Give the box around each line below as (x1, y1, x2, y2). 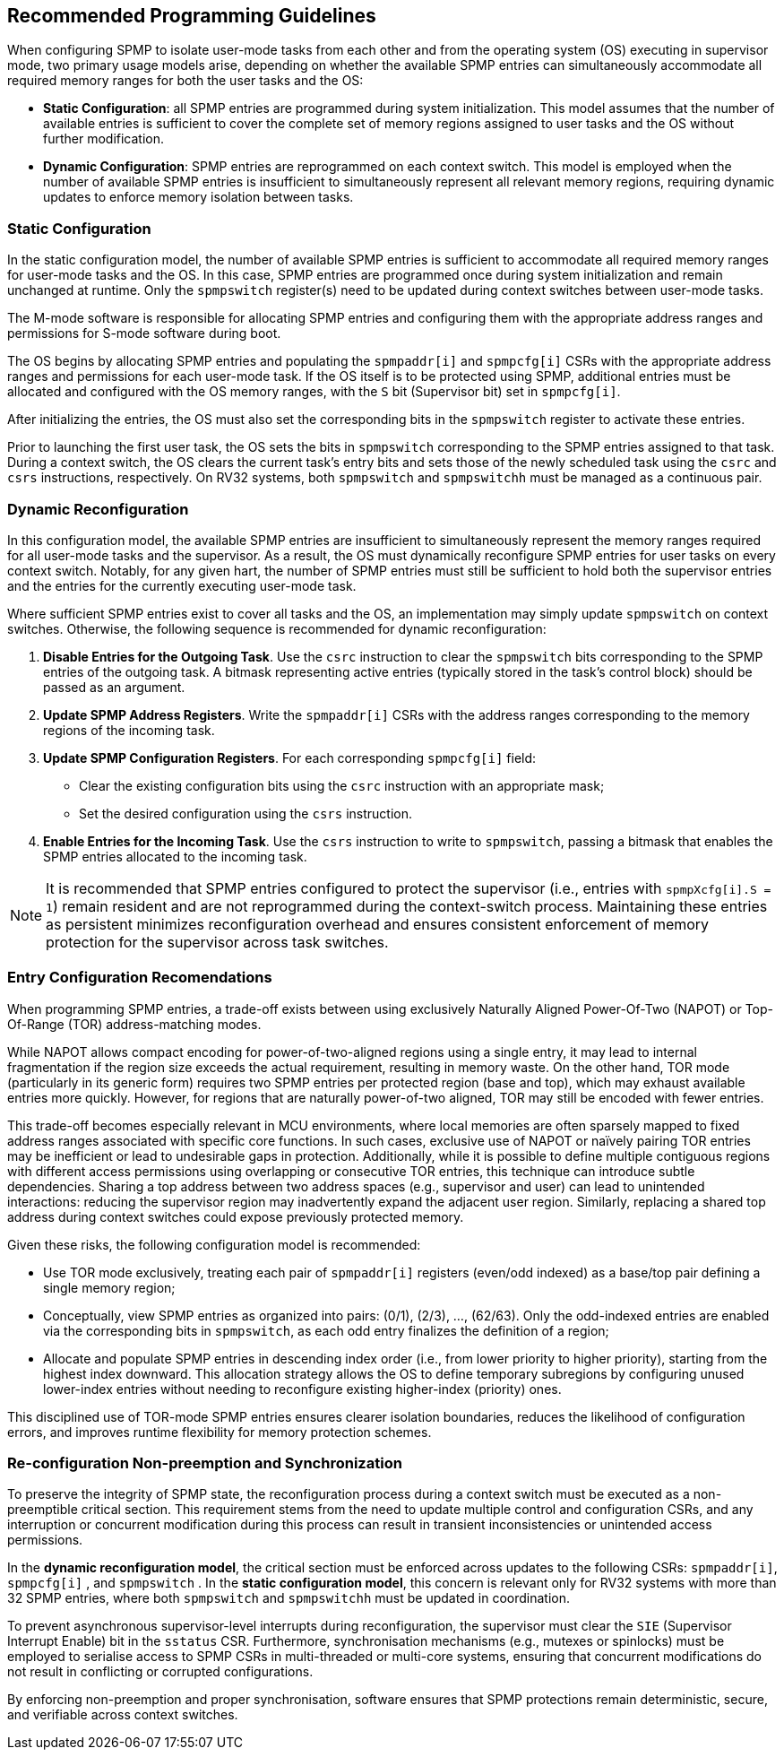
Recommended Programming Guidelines (7, 4, 376, 27)
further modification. (43, 131, 165, 147)
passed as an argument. (43, 679, 185, 695)
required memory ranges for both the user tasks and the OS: (7, 73, 364, 89)
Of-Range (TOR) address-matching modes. (7, 1016, 262, 1032)
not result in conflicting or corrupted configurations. (7, 1664, 314, 1680)
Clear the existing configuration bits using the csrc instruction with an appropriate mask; (79, 777, 605, 793)
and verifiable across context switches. (7, 1707, 238, 1723)
